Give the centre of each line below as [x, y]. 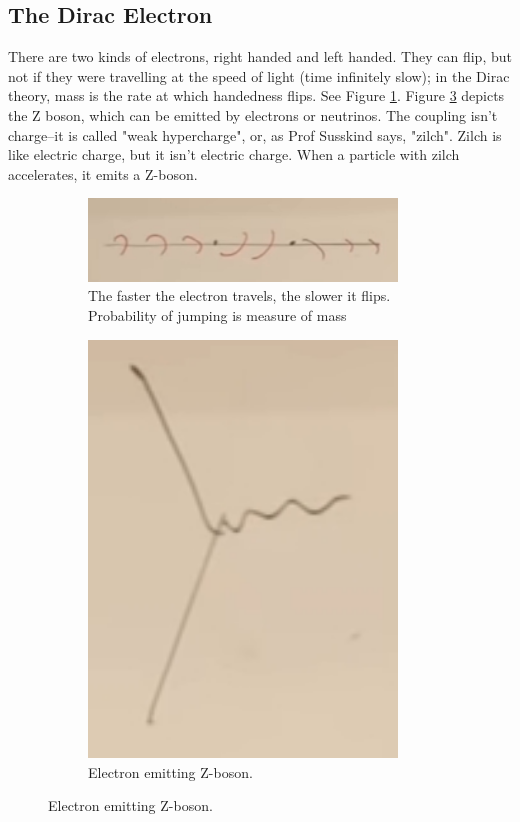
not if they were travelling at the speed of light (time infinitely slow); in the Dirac [259, 75]
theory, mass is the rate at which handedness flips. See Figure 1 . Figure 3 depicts [256, 95]
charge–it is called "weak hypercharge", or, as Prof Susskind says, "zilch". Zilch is [255, 134]
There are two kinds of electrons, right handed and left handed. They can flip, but [260, 56]
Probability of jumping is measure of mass [217, 314]
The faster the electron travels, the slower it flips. [239, 295]
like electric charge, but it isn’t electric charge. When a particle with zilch [234, 154]
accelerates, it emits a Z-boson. [103, 173]
